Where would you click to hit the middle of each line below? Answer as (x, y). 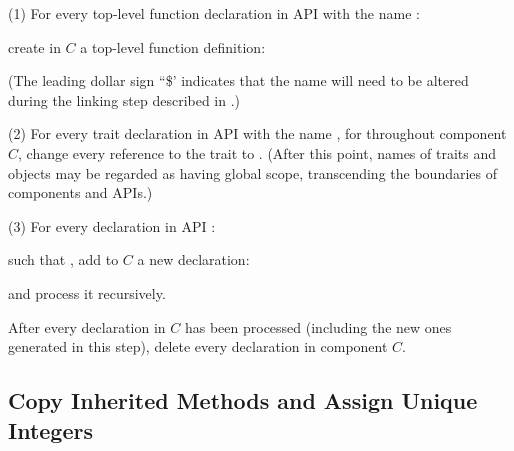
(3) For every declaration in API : (112, 225)
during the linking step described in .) (124, 99)
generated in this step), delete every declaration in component (198, 346)
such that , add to (63, 259)
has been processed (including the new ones (318, 326)
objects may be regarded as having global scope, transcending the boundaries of (253, 172)
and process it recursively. (87, 292)
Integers (50, 429)
